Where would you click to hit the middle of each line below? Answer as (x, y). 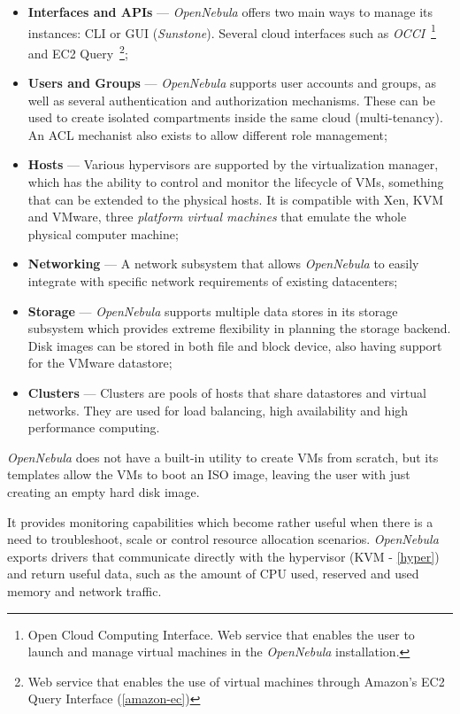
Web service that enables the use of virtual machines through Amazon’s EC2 (236, 681)
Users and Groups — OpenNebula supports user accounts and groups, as (232, 83)
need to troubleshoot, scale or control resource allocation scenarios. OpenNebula (223, 539)
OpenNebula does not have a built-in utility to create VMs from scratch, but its (223, 457)
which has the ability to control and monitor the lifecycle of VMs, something (236, 182)
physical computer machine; (103, 233)
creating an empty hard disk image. (103, 491)
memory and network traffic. (84, 590)
